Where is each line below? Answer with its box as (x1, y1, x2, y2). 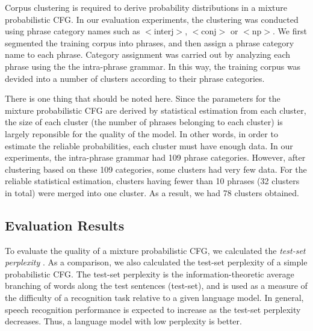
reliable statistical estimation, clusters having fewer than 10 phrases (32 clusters (5, 175, 300, 187)
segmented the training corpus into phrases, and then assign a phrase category (5, 36, 294, 49)
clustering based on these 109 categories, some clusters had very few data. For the (5, 162, 307, 175)
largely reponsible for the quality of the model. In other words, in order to (5, 127, 278, 140)
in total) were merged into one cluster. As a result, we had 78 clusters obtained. (5, 186, 299, 199)
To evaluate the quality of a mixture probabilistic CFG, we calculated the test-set (5, 244, 306, 256)
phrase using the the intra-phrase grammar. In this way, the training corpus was (5, 60, 301, 72)
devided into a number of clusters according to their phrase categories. (5, 72, 265, 84)
